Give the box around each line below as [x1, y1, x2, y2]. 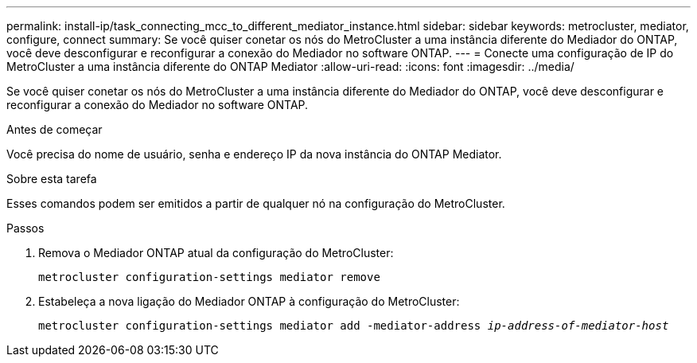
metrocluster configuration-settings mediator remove [38, 271, 380, 283]
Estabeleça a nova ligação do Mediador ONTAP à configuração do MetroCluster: [38, 295, 460, 308]
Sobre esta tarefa [6, 172, 97, 185]
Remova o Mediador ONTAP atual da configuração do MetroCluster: [38, 246, 394, 260]
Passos [6, 221, 45, 235]
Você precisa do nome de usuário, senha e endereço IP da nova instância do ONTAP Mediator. [6, 147, 502, 161]
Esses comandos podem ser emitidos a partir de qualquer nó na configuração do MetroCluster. [6, 197, 505, 210]
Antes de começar [6, 123, 103, 136]
